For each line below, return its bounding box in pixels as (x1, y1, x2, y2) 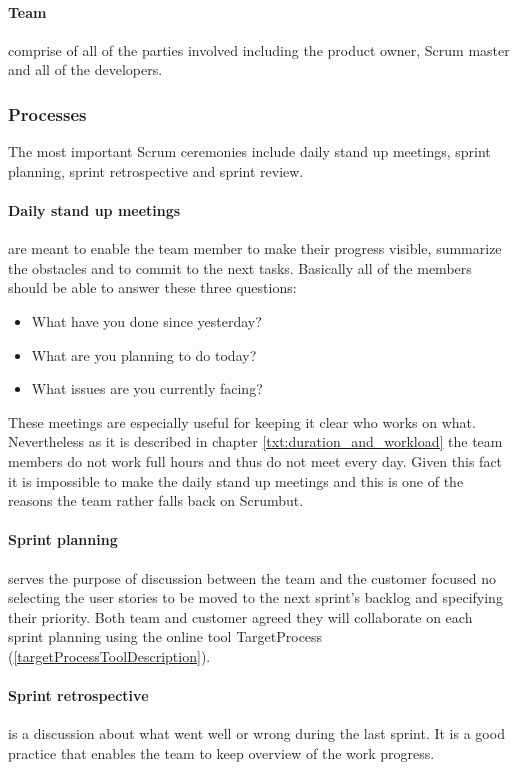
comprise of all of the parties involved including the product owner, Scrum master (8, 39, 510, 60)
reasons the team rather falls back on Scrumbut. (8, 490, 304, 511)
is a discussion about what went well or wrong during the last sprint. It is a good (8, 723, 505, 744)
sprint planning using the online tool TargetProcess (8, 626, 323, 647)
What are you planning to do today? (31, 344, 257, 365)
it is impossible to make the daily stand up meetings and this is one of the (8, 470, 464, 491)
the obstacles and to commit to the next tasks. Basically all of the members (8, 257, 472, 278)
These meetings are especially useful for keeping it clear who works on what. (8, 411, 476, 432)
